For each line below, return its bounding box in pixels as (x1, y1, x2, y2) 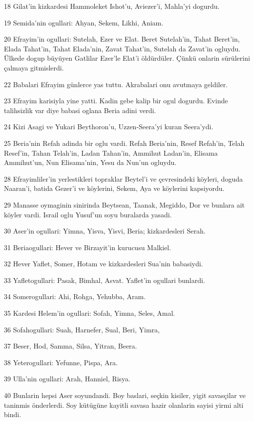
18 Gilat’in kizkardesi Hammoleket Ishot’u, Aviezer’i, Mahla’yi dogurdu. (4, 1, 220, 11)
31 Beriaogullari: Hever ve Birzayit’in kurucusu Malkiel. (4, 242, 171, 252)
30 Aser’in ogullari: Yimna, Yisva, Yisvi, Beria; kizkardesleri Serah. (4, 226, 206, 236)
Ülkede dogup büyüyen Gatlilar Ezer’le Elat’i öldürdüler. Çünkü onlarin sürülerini (4, 53, 250, 63)
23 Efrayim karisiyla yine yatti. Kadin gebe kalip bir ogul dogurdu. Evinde (4, 95, 228, 106)
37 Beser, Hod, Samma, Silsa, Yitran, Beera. (4, 341, 137, 351)
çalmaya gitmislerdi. (4, 62, 64, 72)
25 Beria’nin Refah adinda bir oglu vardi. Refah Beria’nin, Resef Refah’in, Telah (4, 138, 245, 148)
